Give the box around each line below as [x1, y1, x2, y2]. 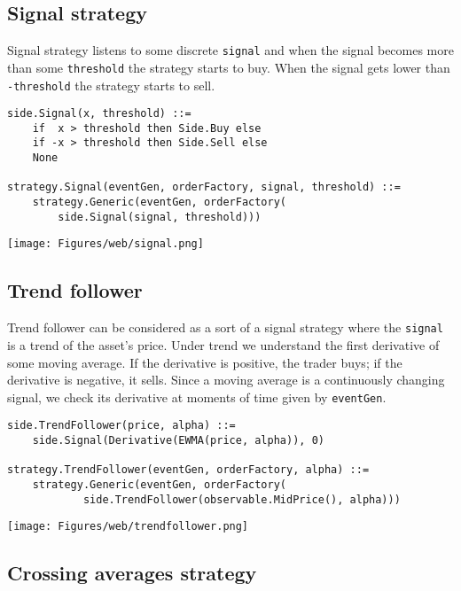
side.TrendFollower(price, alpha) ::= [7, 419, 236, 432]
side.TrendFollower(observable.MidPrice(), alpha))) [82, 493, 401, 506]
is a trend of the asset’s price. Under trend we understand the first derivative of [7, 335, 440, 354]
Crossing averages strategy [7, 559, 257, 587]
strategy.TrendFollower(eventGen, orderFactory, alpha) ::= [7, 463, 370, 477]
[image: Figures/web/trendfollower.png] [7, 520, 249, 533]
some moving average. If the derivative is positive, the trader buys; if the [7, 353, 402, 371]
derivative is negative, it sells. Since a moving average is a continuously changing [7, 370, 445, 389]
